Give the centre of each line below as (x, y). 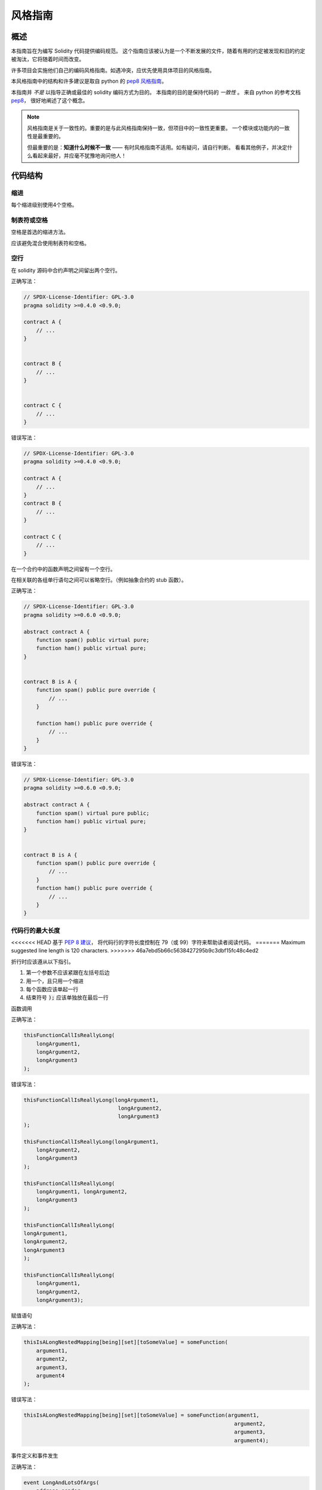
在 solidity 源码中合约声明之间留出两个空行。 (66, 270)
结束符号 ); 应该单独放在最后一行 (67, 998)
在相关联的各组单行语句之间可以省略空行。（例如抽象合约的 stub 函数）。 (99, 580)
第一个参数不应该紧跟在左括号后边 (68, 973)
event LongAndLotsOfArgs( (61, 1482)
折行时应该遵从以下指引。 (42, 961)
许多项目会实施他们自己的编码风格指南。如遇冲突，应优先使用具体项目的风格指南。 (113, 70)
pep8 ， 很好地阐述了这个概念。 (49, 101)
